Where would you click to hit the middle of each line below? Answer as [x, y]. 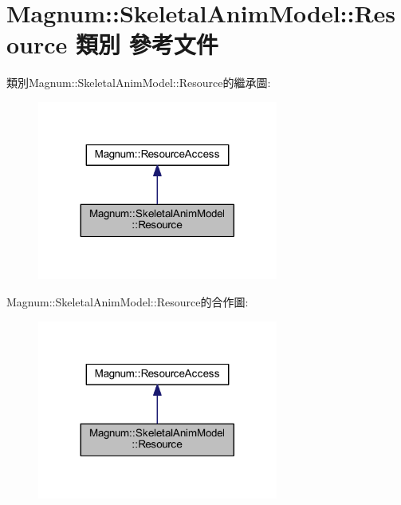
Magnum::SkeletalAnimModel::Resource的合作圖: [128, 302]
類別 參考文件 [147, 44]
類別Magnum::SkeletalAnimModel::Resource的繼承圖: [139, 83]
